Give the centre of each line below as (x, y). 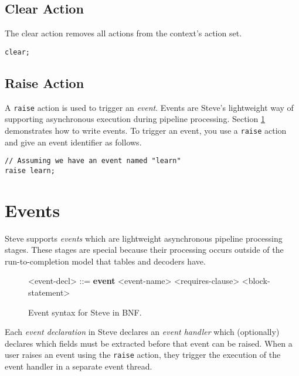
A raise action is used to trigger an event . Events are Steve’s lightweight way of (149, 107)
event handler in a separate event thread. (79, 366)
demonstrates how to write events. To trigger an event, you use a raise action (146, 130)
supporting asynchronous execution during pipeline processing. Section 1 (135, 119)
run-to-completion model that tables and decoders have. (105, 261)
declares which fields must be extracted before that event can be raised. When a (149, 343)
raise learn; (30, 170)
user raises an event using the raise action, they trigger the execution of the (143, 355)
